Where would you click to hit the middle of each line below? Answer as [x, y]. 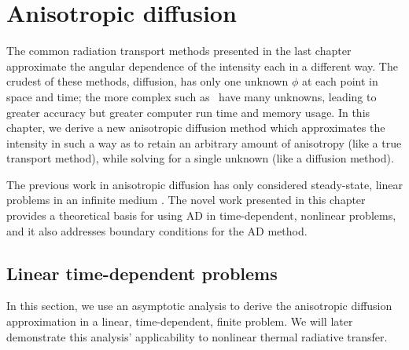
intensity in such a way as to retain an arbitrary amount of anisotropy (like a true [204, 142]
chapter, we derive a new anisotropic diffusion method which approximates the [196, 128]
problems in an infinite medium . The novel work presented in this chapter [186, 200]
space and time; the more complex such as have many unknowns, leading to [192, 96]
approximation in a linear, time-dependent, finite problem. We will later [180, 321]
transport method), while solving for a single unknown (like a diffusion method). [200, 158]
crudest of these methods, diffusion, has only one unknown [147, 81]
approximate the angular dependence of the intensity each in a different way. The [202, 66]
